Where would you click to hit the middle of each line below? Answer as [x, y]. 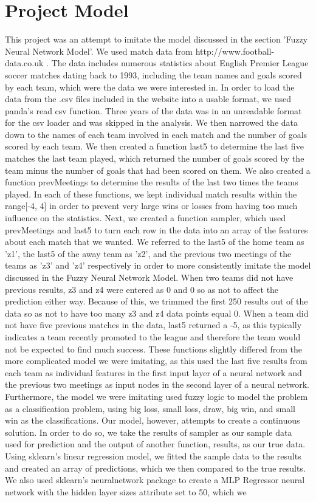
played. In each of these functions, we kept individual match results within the [151, 194]
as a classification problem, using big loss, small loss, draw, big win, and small [150, 408]
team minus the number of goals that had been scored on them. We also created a [158, 170]
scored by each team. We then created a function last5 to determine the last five [154, 146]
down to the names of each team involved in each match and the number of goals [156, 134]
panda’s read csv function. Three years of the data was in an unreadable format [153, 110]
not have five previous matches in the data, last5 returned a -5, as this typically [153, 325]
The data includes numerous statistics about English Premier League [180, 63]
